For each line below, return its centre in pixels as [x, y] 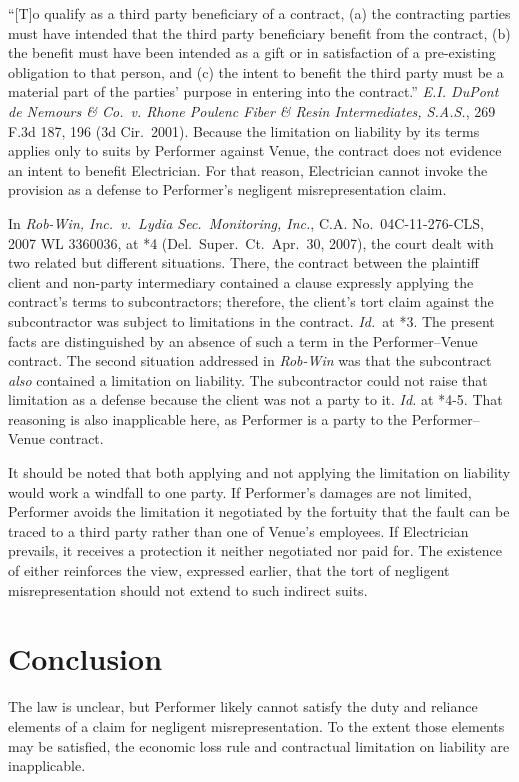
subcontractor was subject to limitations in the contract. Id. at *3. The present [251, 320]
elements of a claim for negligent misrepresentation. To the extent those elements [256, 725]
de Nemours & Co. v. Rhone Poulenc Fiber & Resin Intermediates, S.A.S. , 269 [252, 110]
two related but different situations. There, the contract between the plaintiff [243, 262]
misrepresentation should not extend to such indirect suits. [188, 589]
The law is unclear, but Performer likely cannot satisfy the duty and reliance [243, 706]
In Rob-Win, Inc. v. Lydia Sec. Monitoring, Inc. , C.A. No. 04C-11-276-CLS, [246, 222]
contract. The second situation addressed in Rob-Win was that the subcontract [250, 360]
